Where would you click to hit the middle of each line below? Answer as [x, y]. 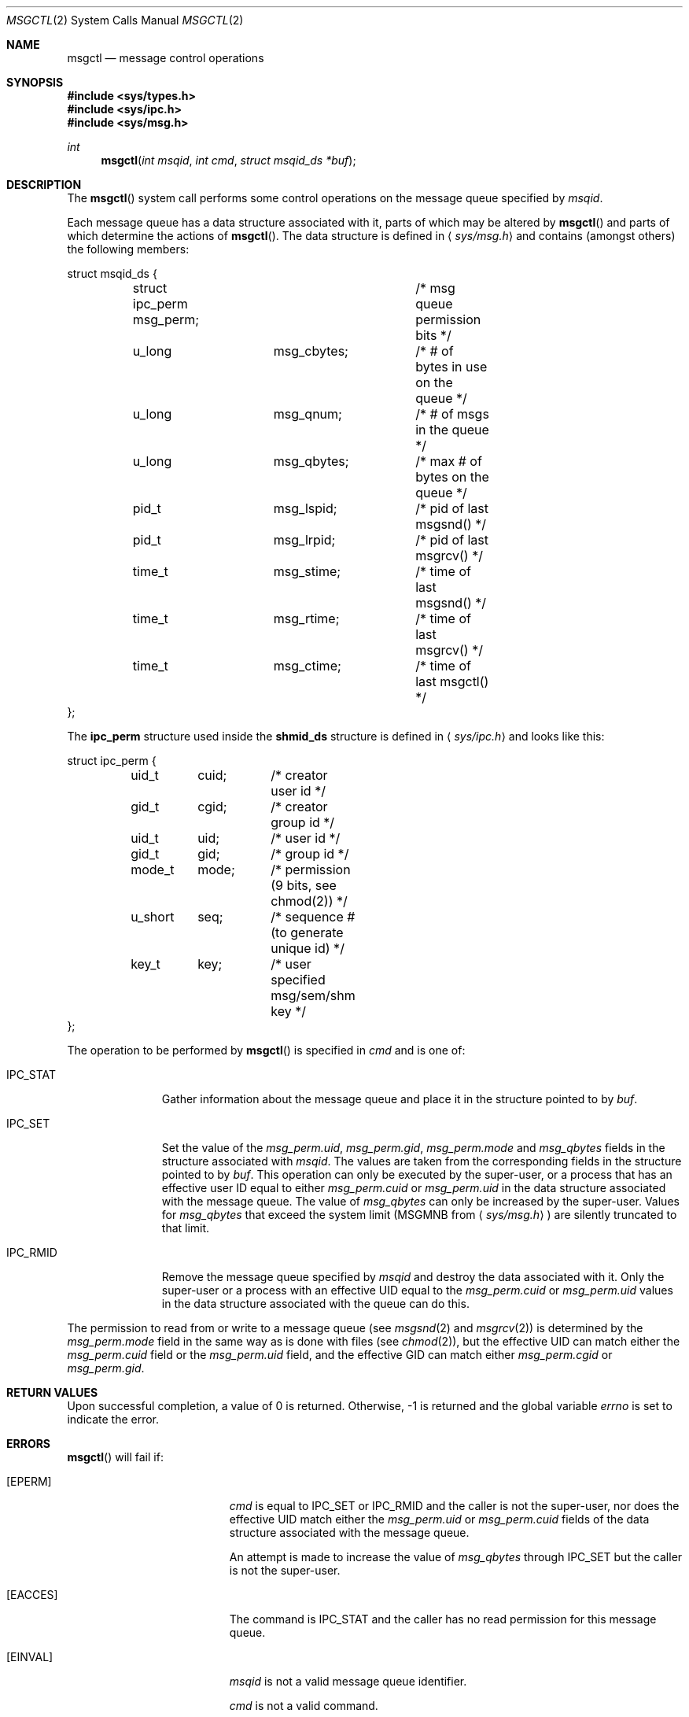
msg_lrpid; [304, 540]
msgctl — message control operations [166, 58]
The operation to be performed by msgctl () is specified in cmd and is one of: [266, 1050]
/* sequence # [313, 917]
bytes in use [451, 367]
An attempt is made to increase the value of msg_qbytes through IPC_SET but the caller [456, 1557]
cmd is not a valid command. [304, 1706]
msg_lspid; [305, 508]
